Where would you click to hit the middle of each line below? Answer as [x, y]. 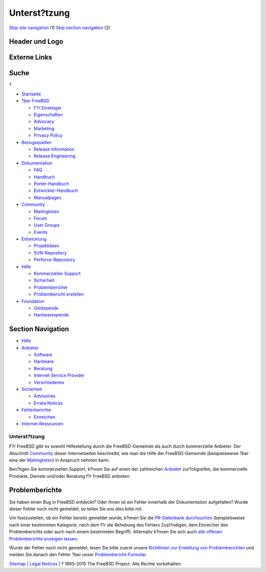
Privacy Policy [48, 135]
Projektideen [47, 246]
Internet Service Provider [59, 376]
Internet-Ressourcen [42, 423]
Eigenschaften [48, 115]
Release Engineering [55, 156]
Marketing [44, 128]
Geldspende [46, 308]
